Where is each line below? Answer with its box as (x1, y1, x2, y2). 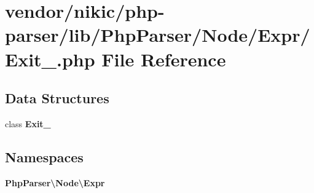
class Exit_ (5, 117, 51, 130)
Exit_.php (5, 46, 95, 71)
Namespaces (5, 147, 84, 166)
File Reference (101, 46, 226, 71)
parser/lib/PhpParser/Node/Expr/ (5, 22, 310, 47)
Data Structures (5, 89, 109, 108)
